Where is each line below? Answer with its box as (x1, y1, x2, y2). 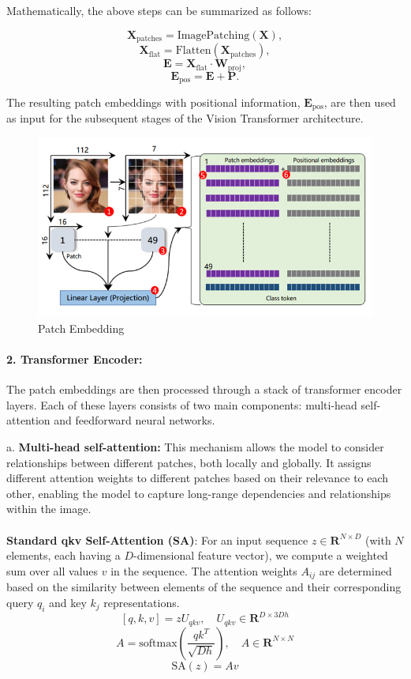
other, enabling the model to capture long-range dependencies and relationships (6, 485, 391, 501)
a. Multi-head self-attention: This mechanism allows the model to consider (6, 439, 384, 455)
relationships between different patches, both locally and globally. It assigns (6, 454, 372, 470)
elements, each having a (6, 547, 121, 564)
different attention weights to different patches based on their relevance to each (6, 470, 389, 486)
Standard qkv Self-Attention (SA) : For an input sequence (6, 531, 308, 548)
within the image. (6, 500, 92, 517)
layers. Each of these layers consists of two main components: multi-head (6, 396, 357, 413)
